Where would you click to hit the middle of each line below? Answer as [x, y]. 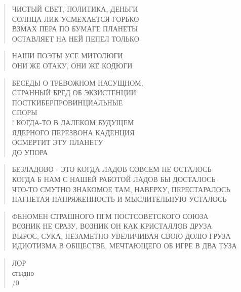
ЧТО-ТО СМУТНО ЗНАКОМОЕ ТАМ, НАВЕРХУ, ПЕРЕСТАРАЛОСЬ [121, 189]
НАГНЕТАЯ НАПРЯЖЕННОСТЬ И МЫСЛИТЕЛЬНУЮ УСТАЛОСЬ [119, 199]
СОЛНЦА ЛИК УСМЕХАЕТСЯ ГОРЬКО [75, 19]
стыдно [23, 272]
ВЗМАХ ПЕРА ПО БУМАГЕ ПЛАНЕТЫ [75, 29]
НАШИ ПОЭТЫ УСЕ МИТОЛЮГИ [67, 56]
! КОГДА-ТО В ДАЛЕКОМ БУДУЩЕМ [73, 122]
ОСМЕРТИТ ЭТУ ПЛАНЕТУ [57, 142]
